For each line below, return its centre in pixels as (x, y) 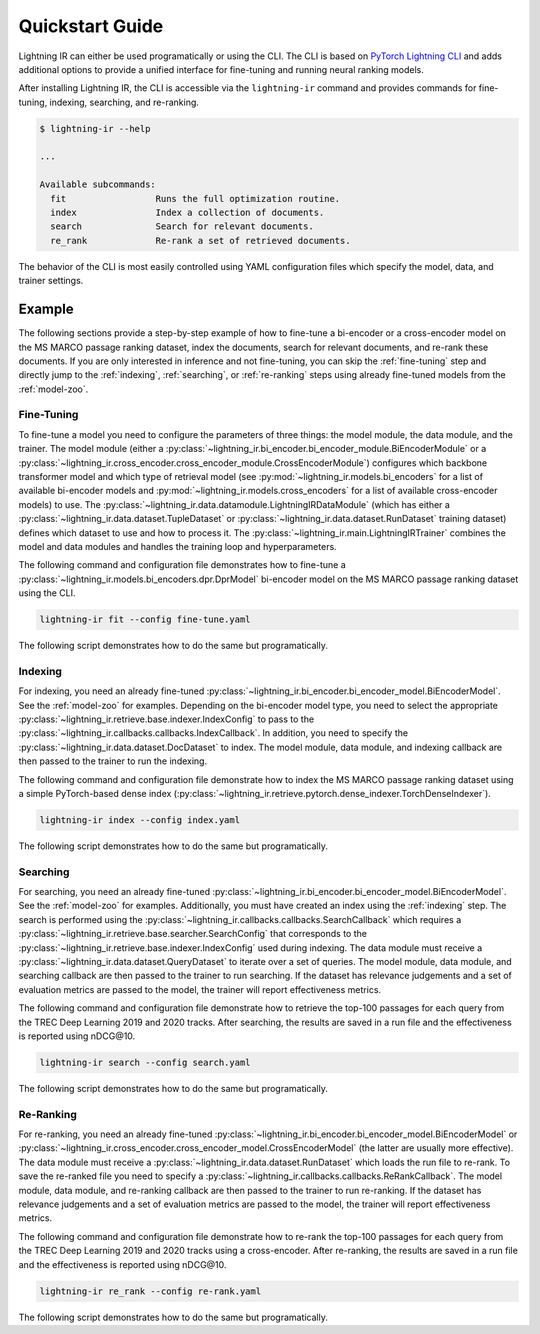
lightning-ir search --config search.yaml (145, 1062)
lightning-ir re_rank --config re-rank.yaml (150, 1291)
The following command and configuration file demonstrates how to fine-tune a (182, 565)
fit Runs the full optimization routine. (195, 198)
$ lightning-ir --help (95, 128)
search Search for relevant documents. (182, 226)
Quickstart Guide (91, 26)
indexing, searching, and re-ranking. (124, 102)
